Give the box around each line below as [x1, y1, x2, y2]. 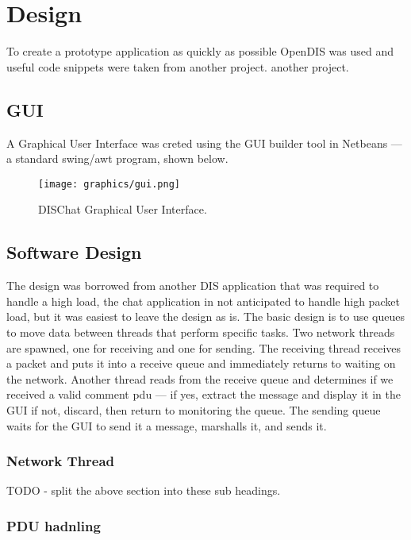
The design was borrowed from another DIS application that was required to [6, 277, 379, 294]
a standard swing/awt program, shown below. [6, 150, 229, 167]
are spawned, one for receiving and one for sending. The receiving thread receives [6, 339, 401, 356]
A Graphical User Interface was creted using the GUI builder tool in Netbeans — [6, 134, 402, 151]
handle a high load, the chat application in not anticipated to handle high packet [6, 292, 400, 309]
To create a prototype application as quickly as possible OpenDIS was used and [6, 43, 394, 60]
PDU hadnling [6, 515, 101, 535]
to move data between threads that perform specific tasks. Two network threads [6, 323, 395, 340]
